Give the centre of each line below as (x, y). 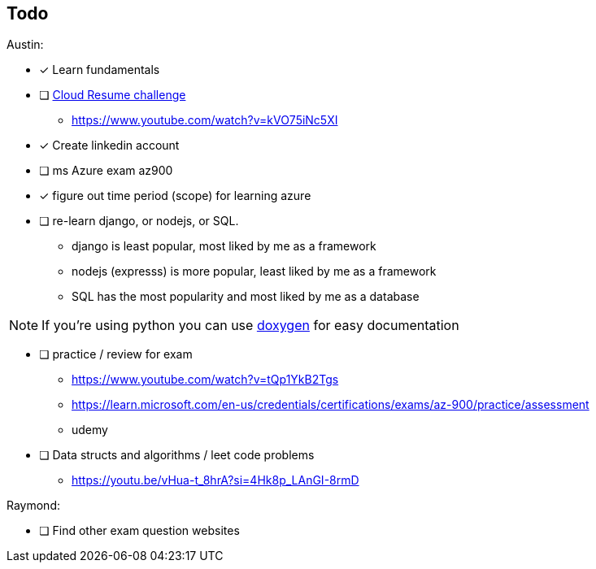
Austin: (25, 45)
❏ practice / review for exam (116, 354)
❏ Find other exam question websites (139, 531)
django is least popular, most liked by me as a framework (224, 246)
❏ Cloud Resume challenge (113, 95)
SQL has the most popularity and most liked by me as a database (246, 297)
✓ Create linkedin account (109, 146)
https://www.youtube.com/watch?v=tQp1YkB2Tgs (205, 380)
